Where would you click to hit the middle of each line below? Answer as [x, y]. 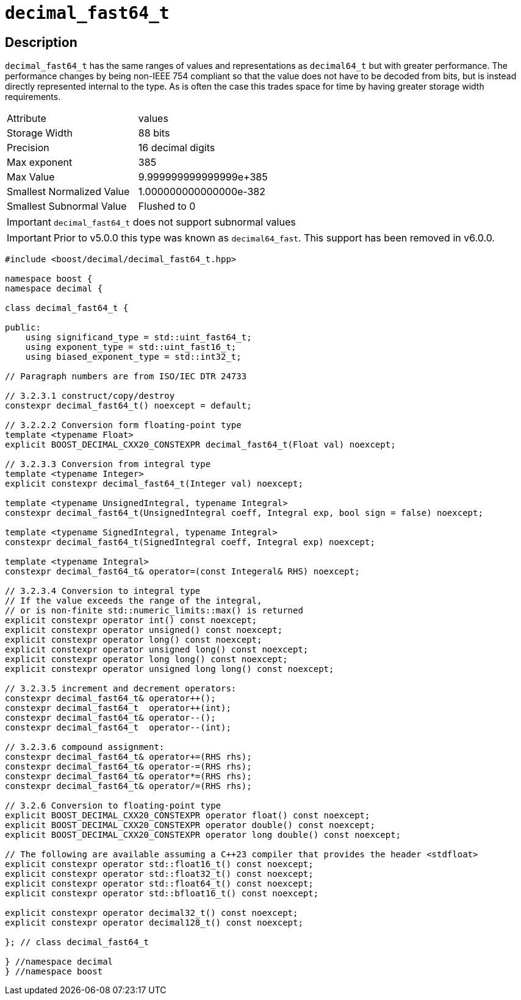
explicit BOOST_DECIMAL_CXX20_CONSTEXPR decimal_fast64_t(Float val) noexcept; [200, 445]
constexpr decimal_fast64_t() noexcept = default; [128, 406]
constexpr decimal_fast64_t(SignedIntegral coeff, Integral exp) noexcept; [190, 542]
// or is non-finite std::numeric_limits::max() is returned [154, 611]
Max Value [31, 177]
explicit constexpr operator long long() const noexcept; [146, 659]
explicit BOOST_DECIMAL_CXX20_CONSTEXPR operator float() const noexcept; [188, 816]
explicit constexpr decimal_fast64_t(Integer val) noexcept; [154, 484]
